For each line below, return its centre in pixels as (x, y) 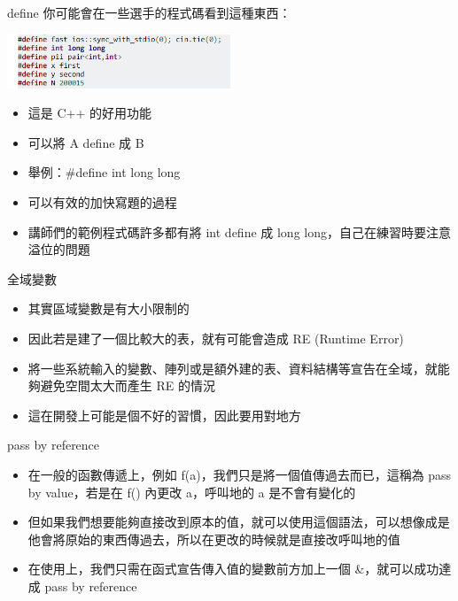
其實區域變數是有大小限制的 (109, 308)
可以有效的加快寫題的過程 (102, 202)
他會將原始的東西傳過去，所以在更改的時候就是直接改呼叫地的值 (214, 539)
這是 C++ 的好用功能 (90, 113)
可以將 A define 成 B (86, 142)
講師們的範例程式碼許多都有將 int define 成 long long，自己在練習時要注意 (239, 231)
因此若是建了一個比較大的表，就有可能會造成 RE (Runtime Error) (216, 338)
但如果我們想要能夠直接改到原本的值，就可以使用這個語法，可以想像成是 (239, 522)
